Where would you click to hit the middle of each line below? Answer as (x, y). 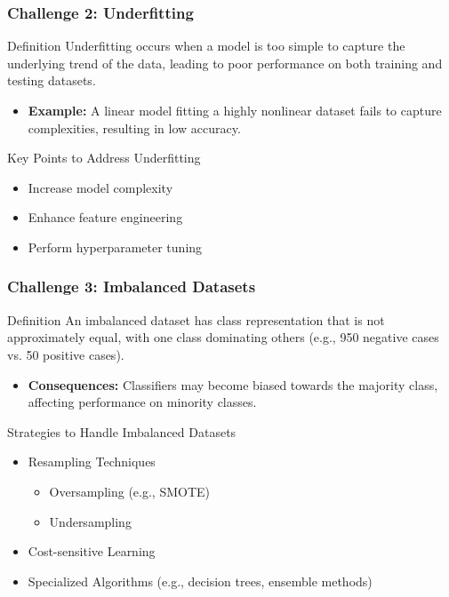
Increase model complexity (100, 187)
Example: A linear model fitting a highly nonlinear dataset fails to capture (235, 110)
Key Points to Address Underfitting (104, 158)
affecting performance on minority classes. (142, 402)
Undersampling (90, 521)
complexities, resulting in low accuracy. (134, 127)
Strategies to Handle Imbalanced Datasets (122, 431)
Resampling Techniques (92, 462)
